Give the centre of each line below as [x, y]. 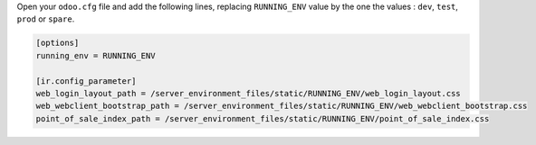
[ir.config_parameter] [86, 81]
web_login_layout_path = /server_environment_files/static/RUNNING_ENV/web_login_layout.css [248, 93]
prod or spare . [46, 19]
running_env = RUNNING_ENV [96, 55]
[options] [57, 43]
